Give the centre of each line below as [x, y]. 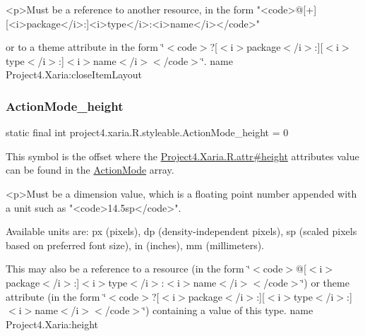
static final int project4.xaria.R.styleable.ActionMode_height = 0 [147, 132]
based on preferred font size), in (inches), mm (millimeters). [135, 245]
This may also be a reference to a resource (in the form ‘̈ [128, 269]
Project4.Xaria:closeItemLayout [74, 74]
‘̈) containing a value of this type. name [228, 310]
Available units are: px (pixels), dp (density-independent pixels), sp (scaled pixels [181, 231]
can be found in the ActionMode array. [90, 170]
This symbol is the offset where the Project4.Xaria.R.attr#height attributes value [182, 156]
